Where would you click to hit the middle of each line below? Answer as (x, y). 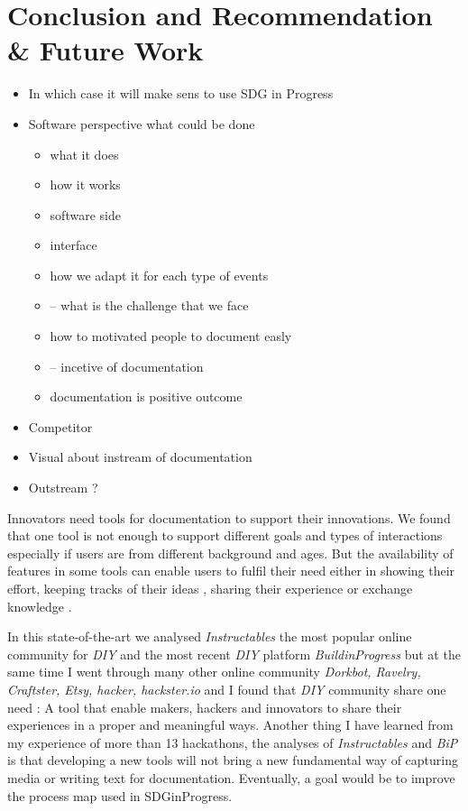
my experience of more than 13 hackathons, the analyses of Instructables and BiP (233, 742)
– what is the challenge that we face (149, 305)
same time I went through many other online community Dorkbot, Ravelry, (214, 672)
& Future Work (106, 50)
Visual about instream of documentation (140, 457)
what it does (84, 154)
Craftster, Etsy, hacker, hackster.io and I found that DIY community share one (227, 689)
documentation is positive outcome (146, 396)
